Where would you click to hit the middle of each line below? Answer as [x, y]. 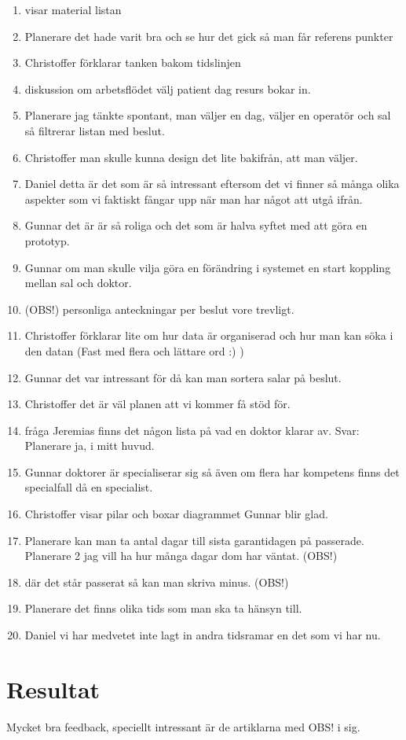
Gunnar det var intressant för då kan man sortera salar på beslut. [183, 377]
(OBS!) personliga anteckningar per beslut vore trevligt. [159, 309]
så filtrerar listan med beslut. [95, 130]
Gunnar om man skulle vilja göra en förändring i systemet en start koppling [208, 267]
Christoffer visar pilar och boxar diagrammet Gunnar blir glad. [176, 514]
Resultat [53, 688]
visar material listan [73, 9]
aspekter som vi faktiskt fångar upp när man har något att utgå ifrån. [194, 199]
